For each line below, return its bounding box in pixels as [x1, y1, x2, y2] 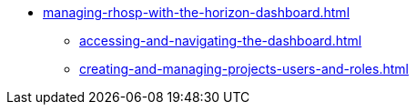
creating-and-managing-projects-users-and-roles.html [79, 61, 409, 76]
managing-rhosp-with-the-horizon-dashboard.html [43, 5, 350, 20]
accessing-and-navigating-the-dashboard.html [79, 33, 362, 48]
